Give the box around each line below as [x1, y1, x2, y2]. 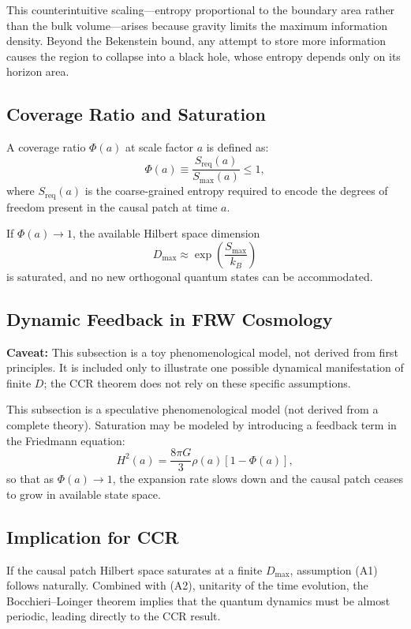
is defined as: [206, 139, 269, 155]
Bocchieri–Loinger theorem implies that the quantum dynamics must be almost [6, 592, 390, 608]
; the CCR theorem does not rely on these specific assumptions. [43, 374, 351, 391]
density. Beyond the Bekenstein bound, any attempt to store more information [6, 32, 387, 49]
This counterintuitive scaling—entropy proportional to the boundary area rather [6, 2, 395, 17]
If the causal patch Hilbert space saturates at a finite [6, 561, 263, 578]
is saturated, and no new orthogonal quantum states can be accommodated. [6, 268, 373, 284]
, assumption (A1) [290, 561, 378, 578]
